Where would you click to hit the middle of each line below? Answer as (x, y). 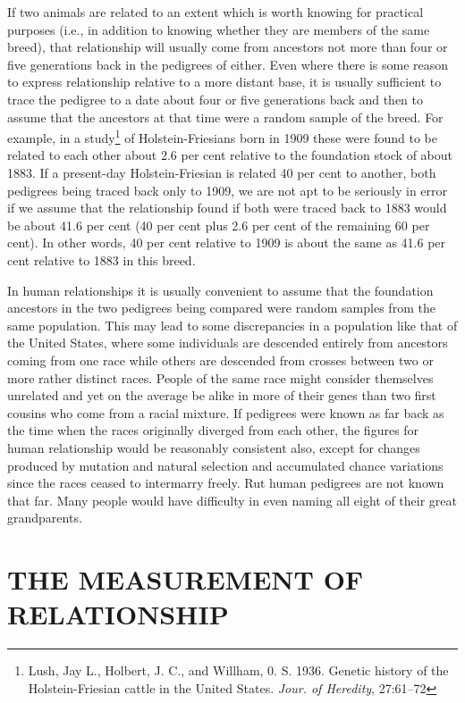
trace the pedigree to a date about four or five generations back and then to (215, 99)
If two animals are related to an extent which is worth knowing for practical (216, 12)
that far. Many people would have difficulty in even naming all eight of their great (232, 500)
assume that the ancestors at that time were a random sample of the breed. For (225, 117)
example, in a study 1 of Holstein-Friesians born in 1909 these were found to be (222, 136)
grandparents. (45, 518)
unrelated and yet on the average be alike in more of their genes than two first (222, 395)
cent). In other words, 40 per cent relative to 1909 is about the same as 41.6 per (227, 243)
